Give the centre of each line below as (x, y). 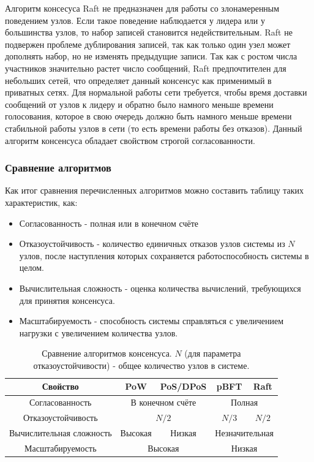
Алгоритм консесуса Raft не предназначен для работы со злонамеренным (142, 8)
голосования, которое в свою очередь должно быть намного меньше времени (148, 116)
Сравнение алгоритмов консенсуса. (107, 353)
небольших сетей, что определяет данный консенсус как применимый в (138, 80)
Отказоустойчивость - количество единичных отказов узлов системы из (152, 244)
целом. (32, 267)
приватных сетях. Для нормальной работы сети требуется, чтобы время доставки (156, 92)
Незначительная (244, 433)
